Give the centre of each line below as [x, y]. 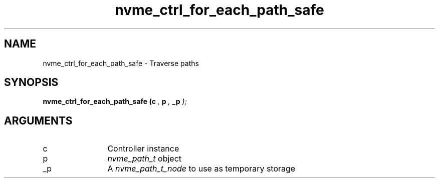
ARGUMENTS [38, 120]
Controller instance [143, 149]
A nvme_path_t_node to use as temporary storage [201, 169]
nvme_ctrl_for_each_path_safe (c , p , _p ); [115, 101]
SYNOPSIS [31, 82]
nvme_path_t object [145, 159]
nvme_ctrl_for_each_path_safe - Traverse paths [121, 63]
